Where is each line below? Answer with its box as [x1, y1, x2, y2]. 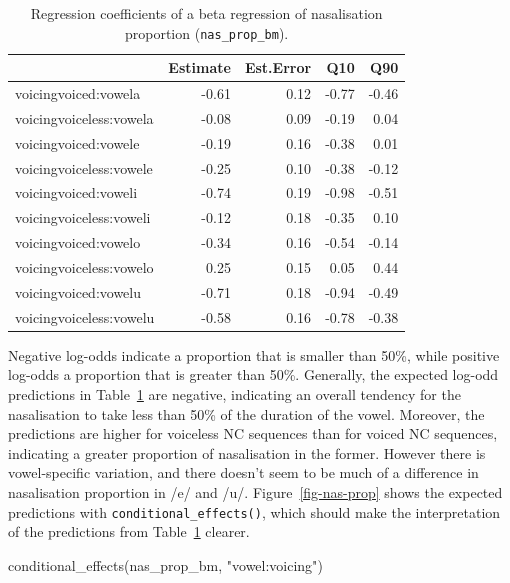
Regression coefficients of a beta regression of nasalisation [30, 3, 383, 23]
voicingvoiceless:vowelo [15, 257, 154, 277]
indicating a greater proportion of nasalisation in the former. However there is [8, 442, 486, 463]
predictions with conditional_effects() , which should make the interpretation [8, 501, 501, 522]
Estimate [168, 57, 231, 78]
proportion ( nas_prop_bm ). [124, 22, 289, 43]
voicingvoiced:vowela [15, 83, 141, 104]
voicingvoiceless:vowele [15, 157, 153, 178]
